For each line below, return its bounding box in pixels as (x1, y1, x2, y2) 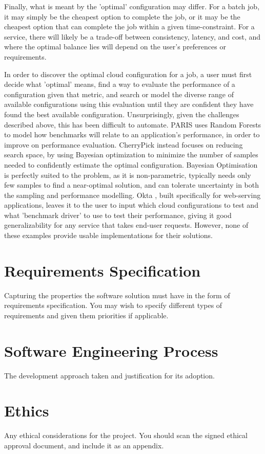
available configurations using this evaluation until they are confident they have (4, 99, 254, 110)
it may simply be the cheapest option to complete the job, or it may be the (4, 11, 240, 22)
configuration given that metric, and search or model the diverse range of (4, 88, 234, 99)
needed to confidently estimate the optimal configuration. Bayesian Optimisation (4, 159, 258, 170)
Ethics (4, 400, 49, 421)
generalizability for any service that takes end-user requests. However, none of (4, 220, 249, 230)
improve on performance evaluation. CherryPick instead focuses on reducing (4, 139, 243, 150)
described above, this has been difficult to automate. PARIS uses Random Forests (4, 119, 261, 130)
